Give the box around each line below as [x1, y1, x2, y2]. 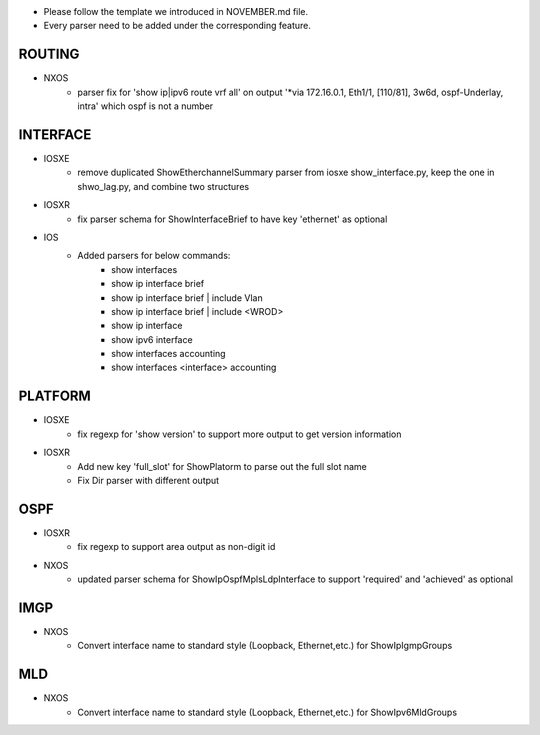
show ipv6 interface [111, 333, 194, 345]
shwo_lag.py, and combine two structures [77, 180, 250, 192]
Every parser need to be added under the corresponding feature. [43, 20, 312, 32]
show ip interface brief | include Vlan [111, 291, 264, 304]
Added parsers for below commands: [77, 250, 231, 262]
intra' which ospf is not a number [77, 100, 214, 112]
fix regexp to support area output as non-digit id [77, 541, 276, 553]
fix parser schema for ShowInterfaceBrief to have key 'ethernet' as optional [77, 213, 388, 225]
